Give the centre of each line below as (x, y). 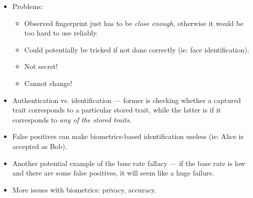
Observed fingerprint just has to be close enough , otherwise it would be (134, 23)
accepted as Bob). (40, 146)
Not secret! (41, 66)
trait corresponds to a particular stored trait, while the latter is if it (116, 110)
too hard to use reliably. (61, 33)
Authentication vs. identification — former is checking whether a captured (126, 100)
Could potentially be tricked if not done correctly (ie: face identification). (137, 49)
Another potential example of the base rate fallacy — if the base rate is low (129, 163)
